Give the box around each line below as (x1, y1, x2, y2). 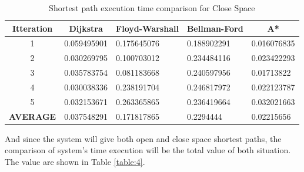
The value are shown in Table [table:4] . (5, 155, 145, 167)
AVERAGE (9, 110, 56, 122)
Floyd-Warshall (116, 22, 179, 34)
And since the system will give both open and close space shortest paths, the (5, 132, 282, 144)
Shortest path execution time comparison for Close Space (49, 2, 255, 14)
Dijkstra (69, 22, 103, 34)
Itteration (12, 22, 53, 34)
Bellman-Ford (186, 22, 243, 34)
